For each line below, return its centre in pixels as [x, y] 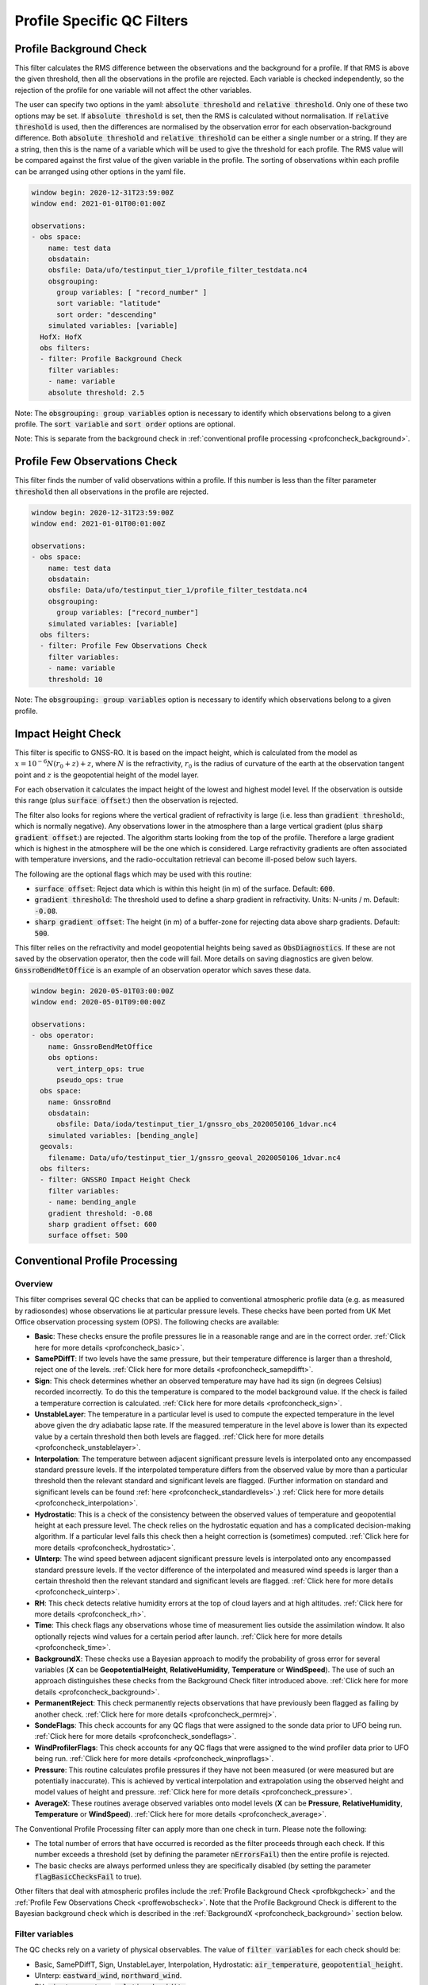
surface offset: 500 [88, 1235]
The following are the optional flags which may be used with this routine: [133, 874]
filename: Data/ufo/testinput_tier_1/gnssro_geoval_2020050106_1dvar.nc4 [194, 1158]
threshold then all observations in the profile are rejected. [112, 491]
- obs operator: [63, 1035]
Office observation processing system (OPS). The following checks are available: [147, 1321]
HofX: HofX [61, 337]
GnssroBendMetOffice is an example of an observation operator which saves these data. [163, 969]
